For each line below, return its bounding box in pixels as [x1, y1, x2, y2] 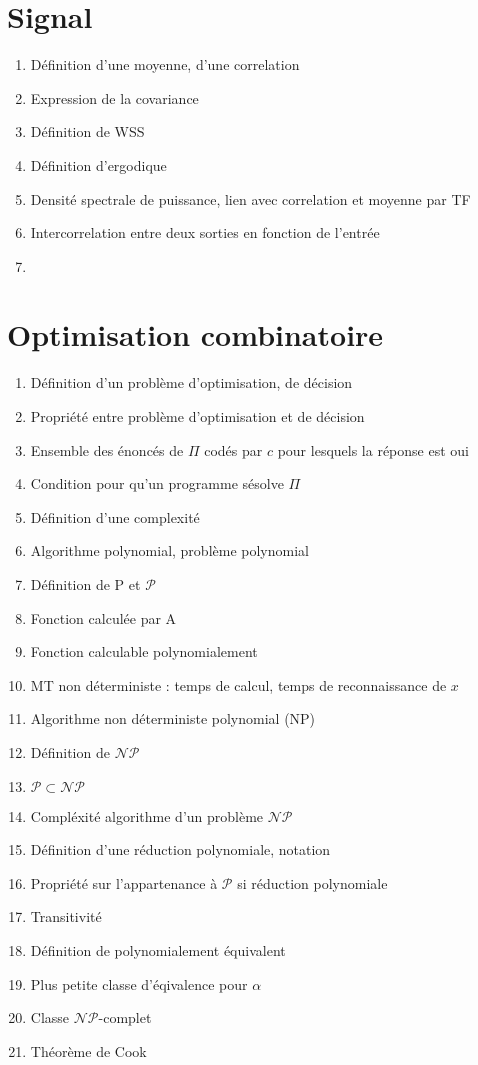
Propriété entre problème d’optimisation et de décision [30, 406, 365, 426]
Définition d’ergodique [30, 154, 167, 175]
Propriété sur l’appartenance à [30, 872, 218, 893]
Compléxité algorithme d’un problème [30, 805, 264, 826]
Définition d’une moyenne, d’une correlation [30, 54, 300, 75]
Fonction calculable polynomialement [30, 641, 258, 662]
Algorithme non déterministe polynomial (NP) [30, 708, 316, 729]
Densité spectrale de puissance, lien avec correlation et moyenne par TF [30, 188, 471, 209]
